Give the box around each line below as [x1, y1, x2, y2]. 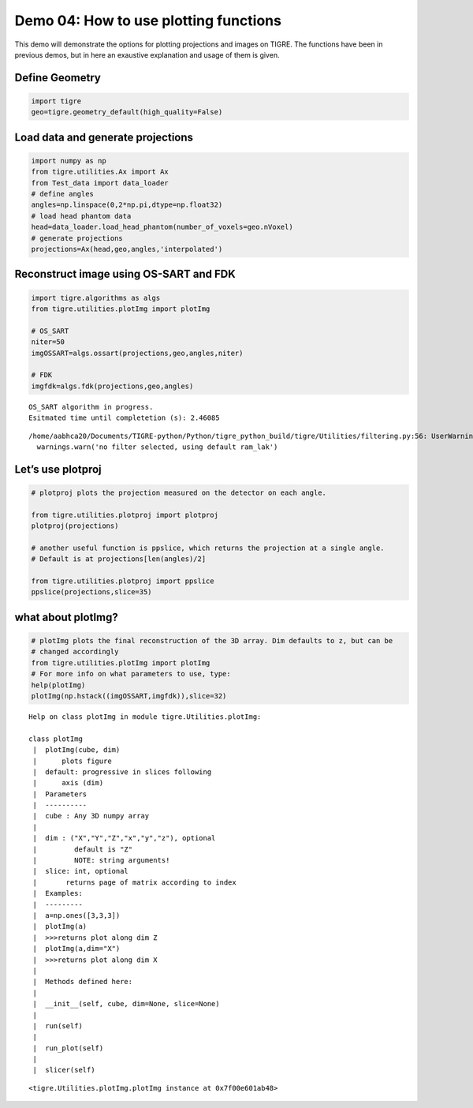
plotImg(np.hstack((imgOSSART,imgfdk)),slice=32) [31, 691, 227, 700]
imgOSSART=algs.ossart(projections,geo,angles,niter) [31, 348, 244, 357]
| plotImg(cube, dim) [32, 746, 121, 754]
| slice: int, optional [32, 867, 129, 876]
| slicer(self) [32, 1065, 95, 1075]
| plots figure [32, 756, 112, 765]
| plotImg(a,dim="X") [32, 944, 121, 953]
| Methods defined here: [32, 977, 133, 986]
